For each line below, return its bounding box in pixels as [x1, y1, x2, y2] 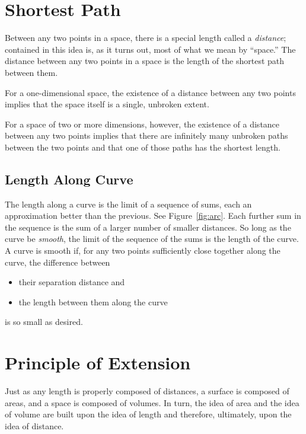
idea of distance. [5, 419, 64, 432]
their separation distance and [18, 276, 125, 288]
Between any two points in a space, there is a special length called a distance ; [5, 31, 286, 44]
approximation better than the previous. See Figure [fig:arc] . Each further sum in [5, 209, 301, 222]
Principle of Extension [5, 350, 191, 375]
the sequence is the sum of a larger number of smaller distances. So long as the [5, 221, 291, 233]
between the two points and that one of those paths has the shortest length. [5, 141, 280, 153]
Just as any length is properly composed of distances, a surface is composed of [5, 385, 289, 397]
